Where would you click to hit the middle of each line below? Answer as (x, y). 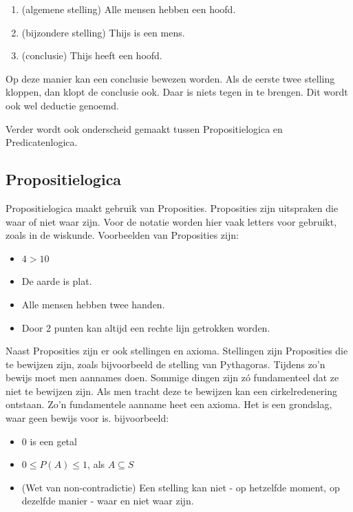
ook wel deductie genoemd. (62, 105)
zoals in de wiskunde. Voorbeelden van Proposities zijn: (122, 235)
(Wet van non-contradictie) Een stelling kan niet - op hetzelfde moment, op (181, 487)
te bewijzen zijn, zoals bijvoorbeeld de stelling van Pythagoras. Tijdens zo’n (165, 364)
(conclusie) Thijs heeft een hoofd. (92, 55)
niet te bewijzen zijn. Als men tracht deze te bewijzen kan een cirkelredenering (172, 391)
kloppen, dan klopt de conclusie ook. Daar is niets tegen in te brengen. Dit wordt (177, 92)
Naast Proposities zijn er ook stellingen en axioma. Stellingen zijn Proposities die (177, 351)
